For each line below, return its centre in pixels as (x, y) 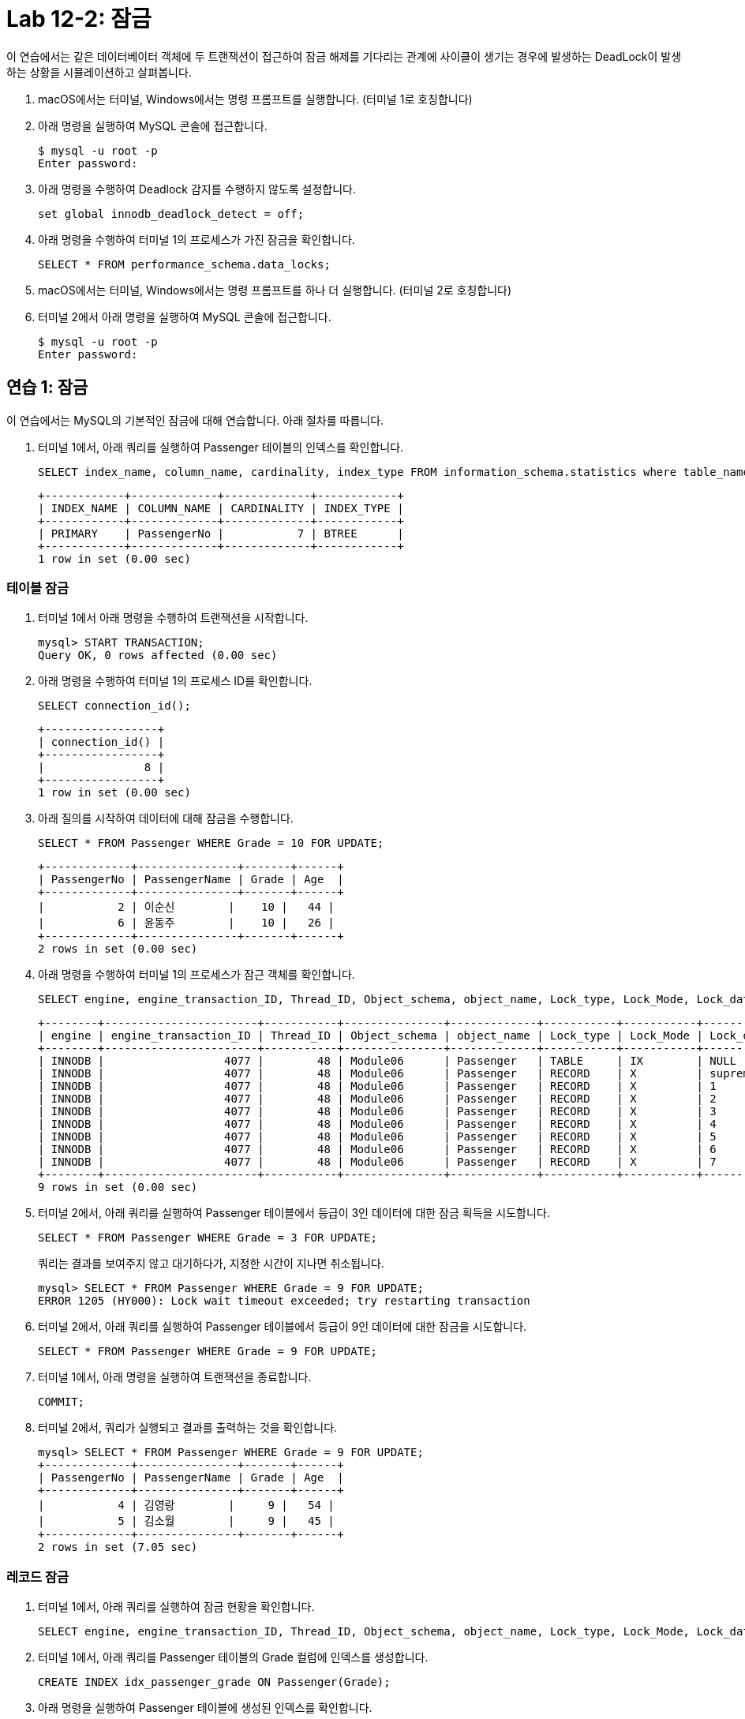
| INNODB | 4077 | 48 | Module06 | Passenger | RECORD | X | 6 (377, 1150)
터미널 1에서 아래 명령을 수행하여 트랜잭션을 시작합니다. (173, 618)
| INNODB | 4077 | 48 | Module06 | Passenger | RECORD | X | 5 (377, 1137)
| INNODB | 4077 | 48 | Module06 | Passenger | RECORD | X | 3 (377, 1112)
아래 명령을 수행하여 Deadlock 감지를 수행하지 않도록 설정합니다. (197, 189)
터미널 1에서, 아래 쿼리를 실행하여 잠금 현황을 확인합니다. (176, 1607)
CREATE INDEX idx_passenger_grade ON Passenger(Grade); (214, 1682)
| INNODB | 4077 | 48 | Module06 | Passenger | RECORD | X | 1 (377, 1086)
